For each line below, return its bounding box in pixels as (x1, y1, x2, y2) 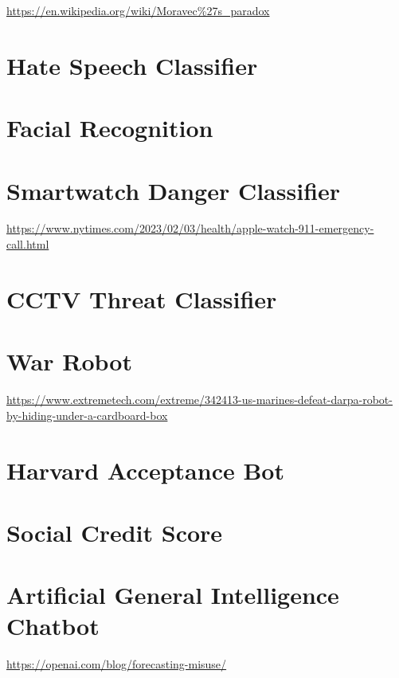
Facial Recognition (6, 112, 213, 144)
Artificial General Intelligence (6, 578, 339, 611)
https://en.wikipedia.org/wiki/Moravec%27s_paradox (6, 2, 270, 18)
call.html (6, 236, 49, 253)
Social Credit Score (6, 515, 223, 548)
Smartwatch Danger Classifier (6, 174, 341, 206)
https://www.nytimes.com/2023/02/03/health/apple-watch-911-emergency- (6, 220, 374, 237)
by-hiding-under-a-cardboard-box (6, 406, 168, 423)
